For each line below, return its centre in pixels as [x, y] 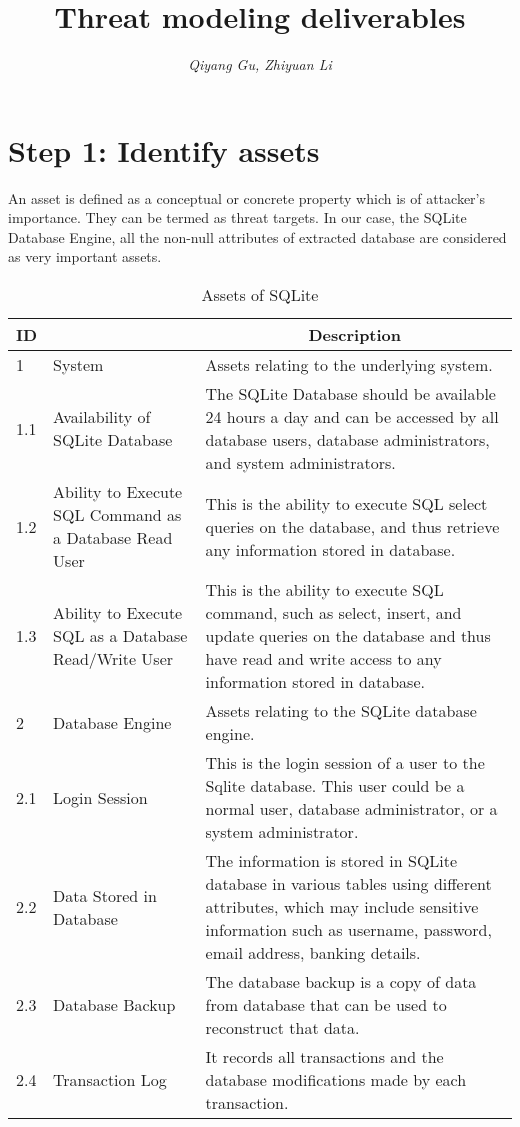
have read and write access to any [323, 659]
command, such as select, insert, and [333, 613]
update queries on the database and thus [348, 636]
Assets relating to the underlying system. [349, 365]
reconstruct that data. [282, 1028]
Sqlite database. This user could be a [335, 786]
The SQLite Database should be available [350, 394]
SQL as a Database [120, 636]
